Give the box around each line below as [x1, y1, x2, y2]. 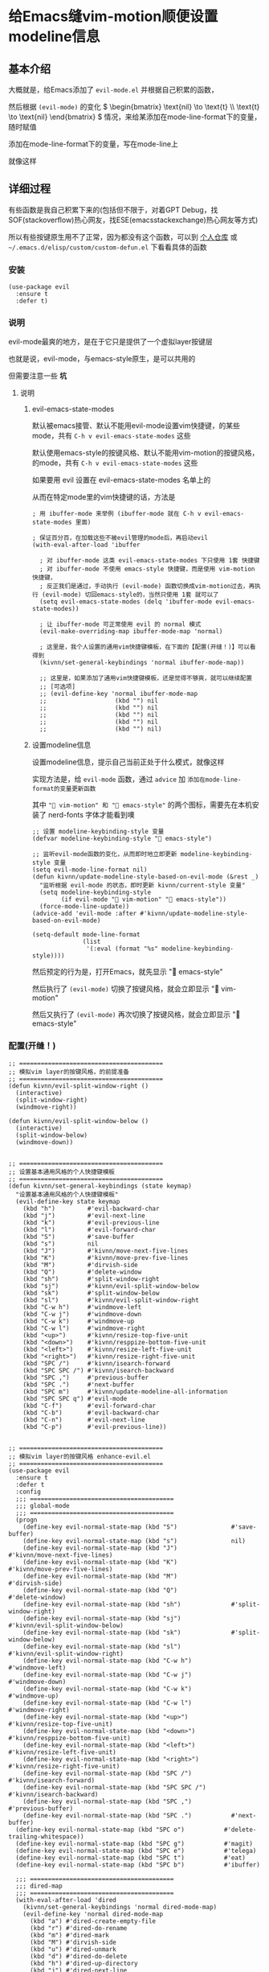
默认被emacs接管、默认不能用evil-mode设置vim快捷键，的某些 [31, 421, 241, 430]
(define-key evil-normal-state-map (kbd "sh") [22, 1600, 181, 1608]
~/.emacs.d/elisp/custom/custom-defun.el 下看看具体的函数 [8, 242, 207, 252]
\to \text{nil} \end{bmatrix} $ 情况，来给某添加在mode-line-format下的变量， [8, 112, 262, 121]
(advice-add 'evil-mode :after [31, 910, 137, 918]
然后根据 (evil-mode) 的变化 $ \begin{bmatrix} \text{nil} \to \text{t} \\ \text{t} [8, 102, 260, 111]
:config [15, 1488, 42, 1496]
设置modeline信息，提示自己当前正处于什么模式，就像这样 [31, 757, 225, 767]
